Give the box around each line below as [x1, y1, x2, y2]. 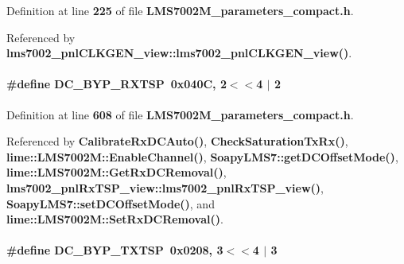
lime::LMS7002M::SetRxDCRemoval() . [6, 211, 223, 227]
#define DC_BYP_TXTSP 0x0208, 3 [6, 242, 223, 258]
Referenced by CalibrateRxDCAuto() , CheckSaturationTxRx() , [6, 133, 348, 149]
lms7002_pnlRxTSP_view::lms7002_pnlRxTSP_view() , [6, 179, 324, 196]
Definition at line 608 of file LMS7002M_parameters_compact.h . [6, 106, 354, 122]
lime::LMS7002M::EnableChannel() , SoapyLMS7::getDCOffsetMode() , [6, 148, 398, 165]
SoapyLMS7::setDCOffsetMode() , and [6, 195, 215, 212]
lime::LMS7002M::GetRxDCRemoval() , [6, 164, 227, 181]
